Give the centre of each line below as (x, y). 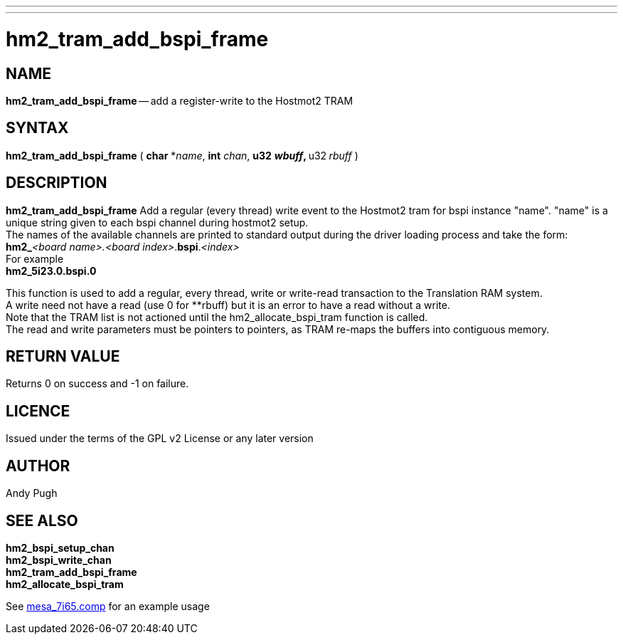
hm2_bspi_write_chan (59, 560)
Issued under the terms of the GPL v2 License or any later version (160, 439)
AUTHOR (38, 466)
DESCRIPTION (57, 183)
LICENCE (38, 411)
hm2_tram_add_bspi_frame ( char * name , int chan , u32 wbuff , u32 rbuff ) (182, 155)
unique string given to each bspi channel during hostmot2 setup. (157, 222)
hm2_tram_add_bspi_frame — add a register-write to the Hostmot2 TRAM (180, 100)
